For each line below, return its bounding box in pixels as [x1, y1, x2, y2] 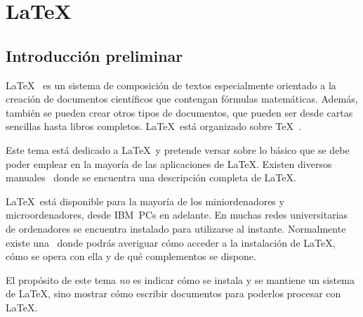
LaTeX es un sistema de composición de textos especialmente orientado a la [6, 77, 336, 92]
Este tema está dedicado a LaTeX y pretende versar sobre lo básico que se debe [6, 142, 350, 157]
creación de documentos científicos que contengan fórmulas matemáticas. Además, [6, 91, 358, 106]
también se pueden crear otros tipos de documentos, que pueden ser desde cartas [6, 105, 353, 119]
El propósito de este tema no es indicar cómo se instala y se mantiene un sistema [6, 272, 355, 287]
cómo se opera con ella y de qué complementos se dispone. [6, 249, 256, 264]
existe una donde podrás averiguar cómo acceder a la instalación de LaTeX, [6, 235, 336, 250]
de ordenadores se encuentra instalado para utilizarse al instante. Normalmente [6, 221, 346, 235]
